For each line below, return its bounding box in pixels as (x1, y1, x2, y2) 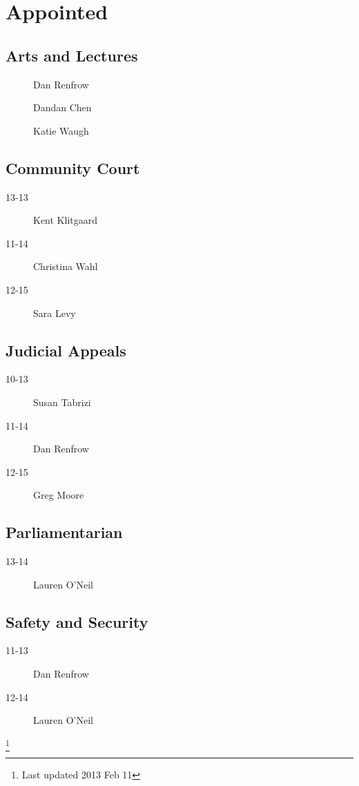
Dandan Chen (33, 100, 92, 115)
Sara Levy (33, 305, 76, 320)
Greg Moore (33, 488, 84, 502)
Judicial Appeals (6, 339, 126, 361)
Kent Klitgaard (33, 213, 98, 227)
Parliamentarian (6, 521, 123, 543)
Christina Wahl (33, 259, 98, 274)
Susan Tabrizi (33, 394, 91, 409)
